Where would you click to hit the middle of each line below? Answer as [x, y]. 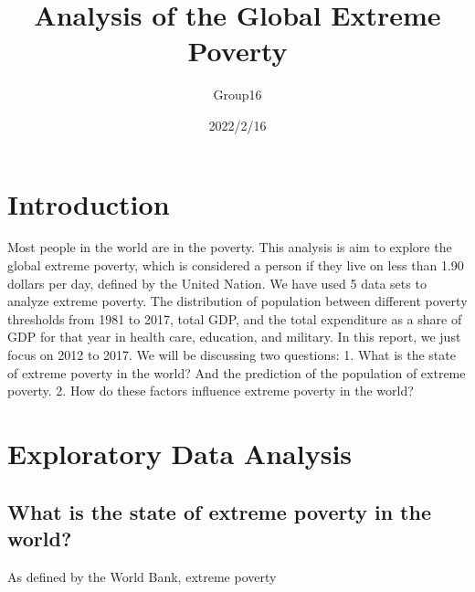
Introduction [89, 203]
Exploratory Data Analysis [180, 453]
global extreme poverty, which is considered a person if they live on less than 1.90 [236, 265]
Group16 [237, 95]
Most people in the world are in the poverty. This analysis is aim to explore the [230, 247]
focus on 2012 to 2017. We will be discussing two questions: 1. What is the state [232, 354]
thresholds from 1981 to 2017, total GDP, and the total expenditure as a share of [235, 318]
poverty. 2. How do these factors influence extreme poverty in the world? [211, 391]
